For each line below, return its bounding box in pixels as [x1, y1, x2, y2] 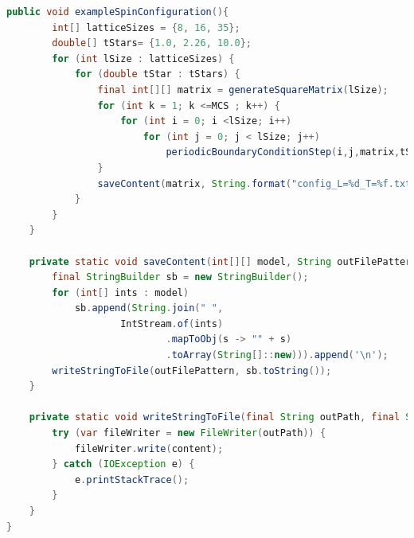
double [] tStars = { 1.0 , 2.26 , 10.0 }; [52, 37, 252, 49]
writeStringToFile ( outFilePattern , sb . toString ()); [52, 365, 332, 376]
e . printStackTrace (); [74, 474, 189, 485]
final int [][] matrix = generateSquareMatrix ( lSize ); [97, 84, 389, 96]
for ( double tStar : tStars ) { [74, 68, 240, 80]
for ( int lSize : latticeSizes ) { [52, 53, 235, 64]
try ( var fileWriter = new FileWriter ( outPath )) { [52, 427, 326, 439]
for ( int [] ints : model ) [52, 287, 189, 298]
